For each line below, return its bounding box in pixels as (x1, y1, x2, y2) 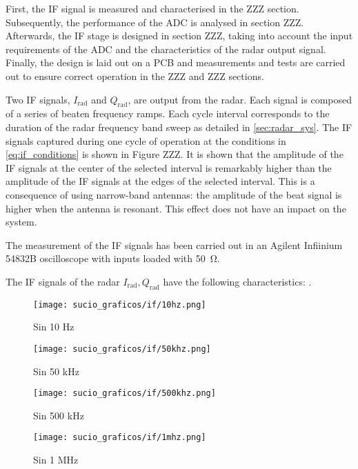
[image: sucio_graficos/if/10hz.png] (33, 299, 206, 310)
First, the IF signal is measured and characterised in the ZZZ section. (6, 1, 299, 15)
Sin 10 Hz (33, 319, 74, 334)
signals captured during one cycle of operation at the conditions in (6, 133, 286, 148)
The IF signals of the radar (6, 274, 120, 288)
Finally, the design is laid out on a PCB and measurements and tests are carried (6, 55, 346, 70)
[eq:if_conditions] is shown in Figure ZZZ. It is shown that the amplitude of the (6, 147, 344, 161)
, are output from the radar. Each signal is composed (128, 92, 352, 106)
